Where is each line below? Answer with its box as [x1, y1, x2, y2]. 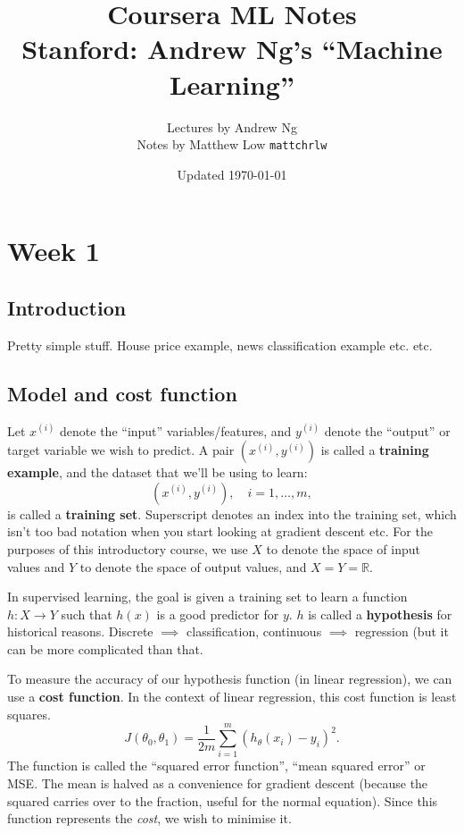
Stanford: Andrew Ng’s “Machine [21, 30, 443, 67]
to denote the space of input [266, 539, 420, 558]
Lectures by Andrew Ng [167, 117, 297, 136]
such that [61, 604, 112, 623]
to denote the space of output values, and [79, 557, 307, 576]
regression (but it [354, 622, 449, 641]
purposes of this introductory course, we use [7, 539, 248, 558]
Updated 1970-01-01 [177, 164, 287, 183]
